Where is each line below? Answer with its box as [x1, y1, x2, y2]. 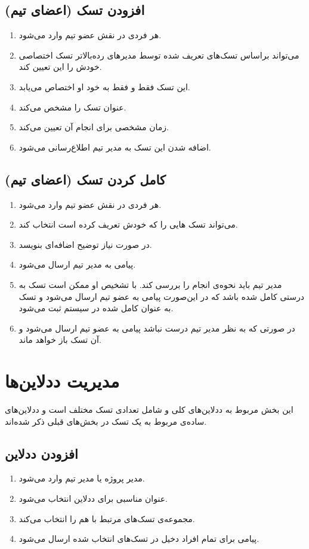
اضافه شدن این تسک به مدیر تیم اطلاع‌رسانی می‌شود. [18, 140, 211, 153]
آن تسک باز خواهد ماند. [18, 333, 101, 346]
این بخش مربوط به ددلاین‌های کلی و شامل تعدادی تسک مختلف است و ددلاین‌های [5, 403, 293, 416]
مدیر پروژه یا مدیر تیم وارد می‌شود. [18, 472, 145, 484]
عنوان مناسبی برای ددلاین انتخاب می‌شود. [18, 492, 168, 505]
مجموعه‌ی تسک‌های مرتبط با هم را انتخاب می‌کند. [18, 512, 195, 525]
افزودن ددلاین [5, 444, 78, 462]
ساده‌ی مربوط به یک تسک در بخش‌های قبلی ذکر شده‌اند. [5, 415, 207, 427]
